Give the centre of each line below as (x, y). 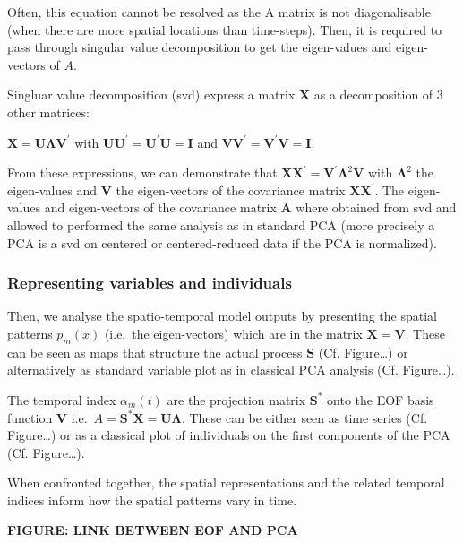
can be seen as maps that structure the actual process (155, 352)
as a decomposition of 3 (378, 95)
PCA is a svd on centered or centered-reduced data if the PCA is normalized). (222, 242)
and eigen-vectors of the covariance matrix (160, 207)
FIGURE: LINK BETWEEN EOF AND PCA (153, 530)
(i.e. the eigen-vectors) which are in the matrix (233, 333)
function (30, 417)
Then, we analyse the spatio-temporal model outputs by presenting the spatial (222, 316)
